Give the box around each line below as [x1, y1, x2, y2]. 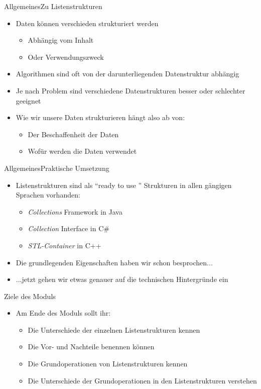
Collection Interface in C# [28, 223, 109, 234]
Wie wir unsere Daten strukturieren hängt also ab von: [16, 112, 185, 123]
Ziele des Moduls [4, 290, 56, 301]
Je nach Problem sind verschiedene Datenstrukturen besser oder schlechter [16, 85, 245, 95]
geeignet [16, 95, 41, 106]
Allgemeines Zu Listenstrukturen [4, 1, 102, 11]
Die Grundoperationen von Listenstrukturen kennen [28, 358, 188, 369]
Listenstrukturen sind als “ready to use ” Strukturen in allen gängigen [16, 179, 232, 190]
